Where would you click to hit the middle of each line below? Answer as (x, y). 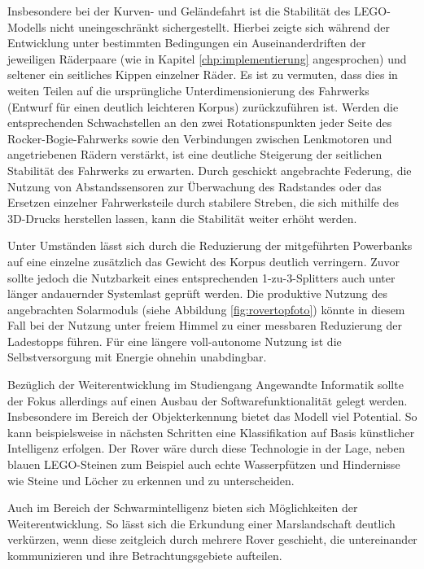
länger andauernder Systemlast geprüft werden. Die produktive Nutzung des (197, 293)
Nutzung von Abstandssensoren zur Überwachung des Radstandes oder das (195, 186)
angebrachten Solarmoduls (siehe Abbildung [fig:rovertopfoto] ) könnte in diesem (206, 309)
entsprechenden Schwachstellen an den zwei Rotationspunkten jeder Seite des (200, 123)
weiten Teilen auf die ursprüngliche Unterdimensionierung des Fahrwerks (188, 90)
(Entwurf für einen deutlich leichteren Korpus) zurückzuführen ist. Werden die (203, 106)
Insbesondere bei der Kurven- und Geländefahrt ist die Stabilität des (179, 11)
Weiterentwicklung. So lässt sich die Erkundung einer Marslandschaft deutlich (201, 523)
